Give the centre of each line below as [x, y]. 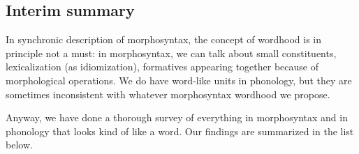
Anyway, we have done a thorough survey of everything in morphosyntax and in [177, 117]
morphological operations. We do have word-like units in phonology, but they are [179, 80]
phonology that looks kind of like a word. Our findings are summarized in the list [180, 131]
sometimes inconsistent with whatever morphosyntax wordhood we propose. [168, 94]
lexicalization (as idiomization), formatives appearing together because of [162, 67]
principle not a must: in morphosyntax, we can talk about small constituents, [171, 53]
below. [19, 145]
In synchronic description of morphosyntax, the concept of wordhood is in [164, 39]
